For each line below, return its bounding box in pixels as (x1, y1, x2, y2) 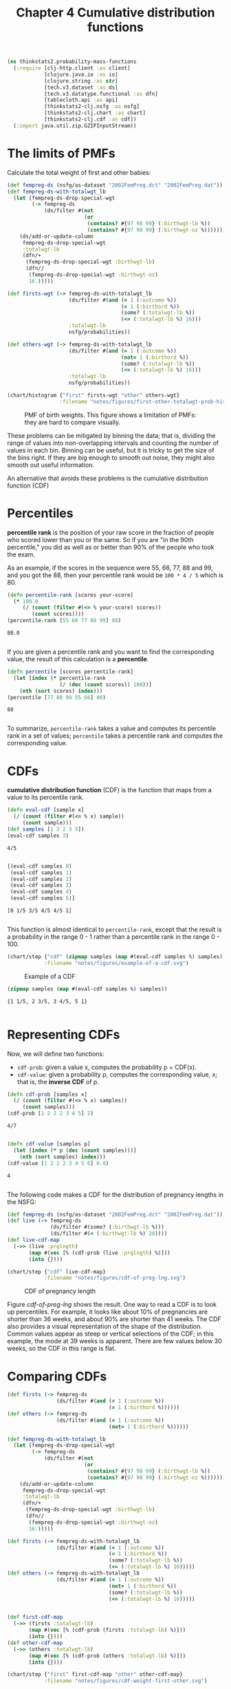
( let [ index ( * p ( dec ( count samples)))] (13, 1147, 137, 1154)
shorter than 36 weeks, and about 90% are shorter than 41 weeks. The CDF (7, 1315, 221, 1323)
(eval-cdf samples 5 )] (10, 895, 76, 902)
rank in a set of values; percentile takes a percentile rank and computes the (7, 732, 223, 740)
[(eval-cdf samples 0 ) (7, 862, 72, 869)
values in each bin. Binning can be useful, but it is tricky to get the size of (7, 446, 214, 454)
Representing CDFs (7, 1026, 120, 1042)
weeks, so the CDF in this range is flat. (7, 1345, 116, 1353)
